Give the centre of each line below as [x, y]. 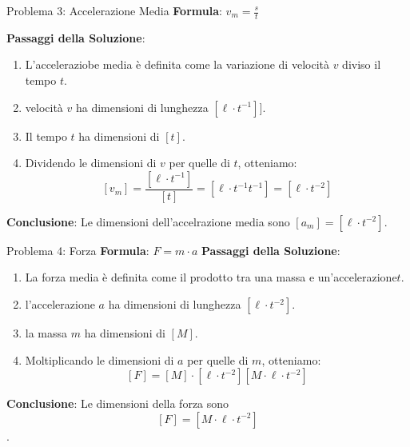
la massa [46, 333]
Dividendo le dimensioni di [91, 163]
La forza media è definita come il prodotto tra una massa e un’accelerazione [211, 277]
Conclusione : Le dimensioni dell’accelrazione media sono [148, 221]
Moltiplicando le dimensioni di [100, 359]
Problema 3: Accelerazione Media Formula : [114, 10]
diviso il [362, 64]
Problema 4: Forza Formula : [78, 250]
